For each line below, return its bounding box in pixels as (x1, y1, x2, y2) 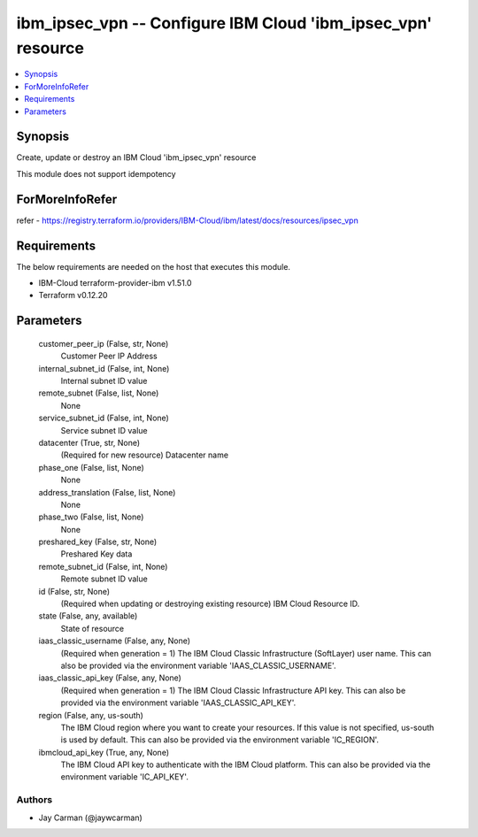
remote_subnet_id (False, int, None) (38, 561, 168, 572)
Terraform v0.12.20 (38, 290, 108, 301)
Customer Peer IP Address (60, 350, 158, 362)
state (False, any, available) (38, 610, 138, 621)
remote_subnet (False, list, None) (38, 388, 159, 398)
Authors (16, 794, 53, 806)
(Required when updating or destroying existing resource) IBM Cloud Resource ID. (60, 598, 360, 610)
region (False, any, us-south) (38, 710, 143, 720)
